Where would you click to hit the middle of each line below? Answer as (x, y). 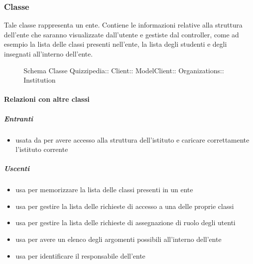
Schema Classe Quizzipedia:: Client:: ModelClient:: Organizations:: (124, 70)
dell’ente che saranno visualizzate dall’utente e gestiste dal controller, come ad (122, 34)
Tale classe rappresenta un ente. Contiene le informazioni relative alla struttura (123, 25)
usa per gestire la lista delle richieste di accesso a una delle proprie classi (125, 206)
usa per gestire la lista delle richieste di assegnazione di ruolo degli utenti (126, 222)
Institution (40, 80)
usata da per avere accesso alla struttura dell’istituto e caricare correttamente (132, 139)
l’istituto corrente (42, 149)
